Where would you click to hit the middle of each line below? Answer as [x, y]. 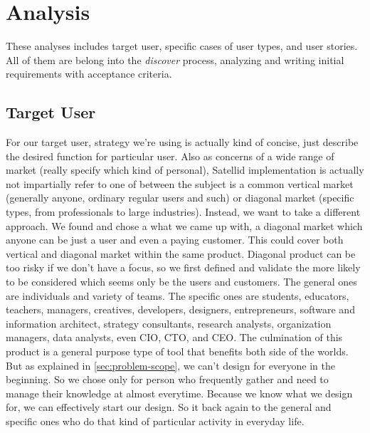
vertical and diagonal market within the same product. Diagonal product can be [181, 253]
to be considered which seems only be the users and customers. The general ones [181, 282]
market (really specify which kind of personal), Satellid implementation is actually [185, 170]
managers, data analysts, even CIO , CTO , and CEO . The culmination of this [174, 337]
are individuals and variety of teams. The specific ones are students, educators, [178, 295]
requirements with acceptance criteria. [89, 74]
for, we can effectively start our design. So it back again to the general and [169, 407]
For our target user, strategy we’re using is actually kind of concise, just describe [182, 142]
